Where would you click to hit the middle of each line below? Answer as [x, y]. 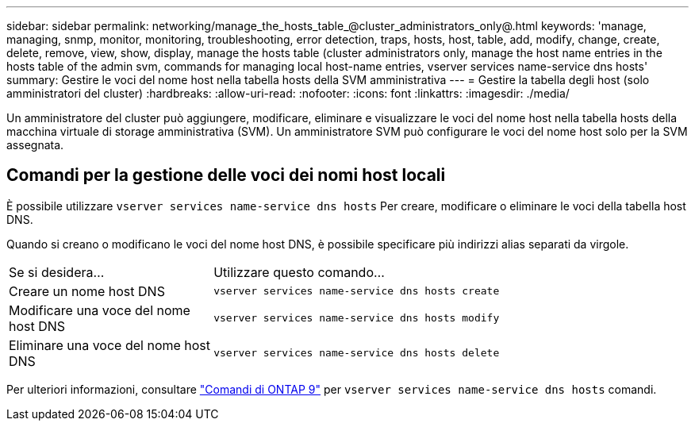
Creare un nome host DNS [87, 291]
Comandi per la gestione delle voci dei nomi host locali [226, 175]
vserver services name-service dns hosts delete [357, 353]
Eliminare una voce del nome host [110, 345]
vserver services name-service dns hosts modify [357, 318]
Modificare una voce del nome [100, 310]
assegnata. [35, 145]
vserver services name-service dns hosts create [357, 291]
